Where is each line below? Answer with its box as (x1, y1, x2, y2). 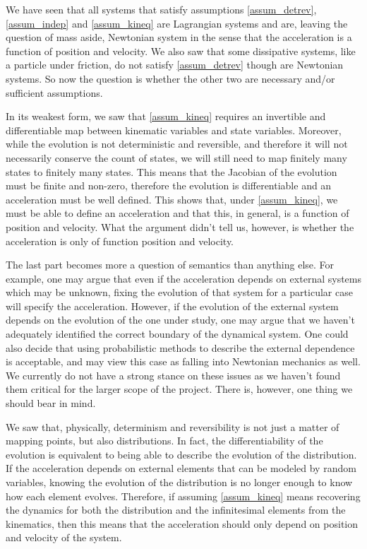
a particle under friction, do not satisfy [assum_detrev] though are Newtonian (6, 57, 344, 72)
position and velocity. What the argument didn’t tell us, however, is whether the (6, 219, 354, 234)
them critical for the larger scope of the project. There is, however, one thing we (6, 382, 353, 396)
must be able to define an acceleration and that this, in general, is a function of (6, 206, 349, 220)
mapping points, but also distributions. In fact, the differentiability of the (6, 433, 323, 448)
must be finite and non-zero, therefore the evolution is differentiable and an (6, 178, 332, 193)
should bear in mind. (6, 396, 96, 411)
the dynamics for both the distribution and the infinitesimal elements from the (6, 502, 346, 517)
